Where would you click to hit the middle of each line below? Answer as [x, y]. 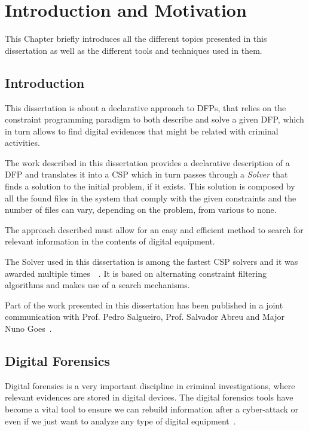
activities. [22, 143]
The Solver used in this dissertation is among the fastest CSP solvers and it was [152, 262]
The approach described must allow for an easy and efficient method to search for [154, 229]
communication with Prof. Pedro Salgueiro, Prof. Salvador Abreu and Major [145, 317]
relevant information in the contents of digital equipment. [110, 241]
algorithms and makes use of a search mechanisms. [97, 285]
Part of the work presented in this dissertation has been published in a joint [144, 305]
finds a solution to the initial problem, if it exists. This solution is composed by [150, 186]
